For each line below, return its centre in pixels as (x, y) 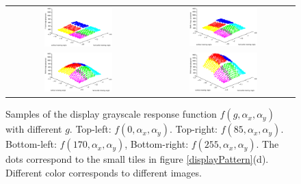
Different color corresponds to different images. (104, 172)
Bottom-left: (31, 144)
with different (34, 129)
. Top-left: (90, 129)
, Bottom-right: (157, 144)
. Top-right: (193, 129)
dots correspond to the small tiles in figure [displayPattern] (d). (137, 159)
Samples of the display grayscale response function (111, 114)
